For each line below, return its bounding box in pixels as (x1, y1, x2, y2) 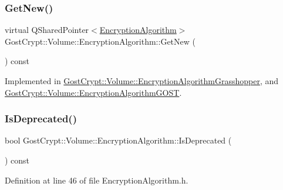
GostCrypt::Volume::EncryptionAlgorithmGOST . (5, 86, 182, 98)
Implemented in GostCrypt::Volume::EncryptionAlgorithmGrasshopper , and (5, 75, 279, 86)
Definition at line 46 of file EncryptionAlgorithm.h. (5, 174, 188, 186)
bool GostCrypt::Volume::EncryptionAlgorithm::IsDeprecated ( (5, 134, 232, 146)
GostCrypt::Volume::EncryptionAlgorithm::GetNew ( (5, 35, 196, 47)
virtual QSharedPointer (5, 24, 89, 36)
